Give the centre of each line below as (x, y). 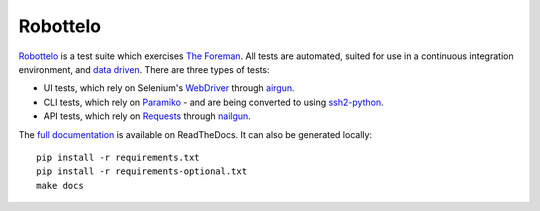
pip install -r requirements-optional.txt (142, 171)
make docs (60, 185)
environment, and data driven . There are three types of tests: (144, 69)
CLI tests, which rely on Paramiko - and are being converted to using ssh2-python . (213, 102)
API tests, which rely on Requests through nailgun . (147, 116)
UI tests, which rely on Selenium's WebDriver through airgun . (169, 88)
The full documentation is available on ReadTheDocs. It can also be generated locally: (195, 134)
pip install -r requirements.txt (118, 157)
